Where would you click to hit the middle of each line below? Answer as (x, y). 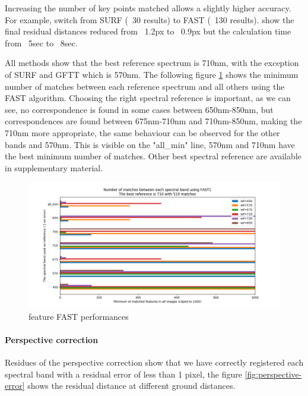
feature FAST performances (79, 316)
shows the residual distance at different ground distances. (131, 386)
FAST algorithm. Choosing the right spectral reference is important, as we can (148, 98)
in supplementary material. (54, 167)
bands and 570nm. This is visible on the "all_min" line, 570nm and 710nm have (150, 144)
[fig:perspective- (273, 374)
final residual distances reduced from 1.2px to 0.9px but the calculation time (148, 31)
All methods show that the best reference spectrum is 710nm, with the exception (152, 63)
